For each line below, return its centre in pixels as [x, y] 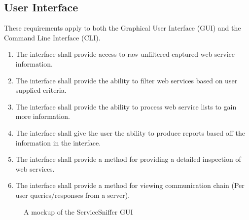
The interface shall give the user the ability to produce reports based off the [130, 132]
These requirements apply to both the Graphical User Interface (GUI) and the [123, 28]
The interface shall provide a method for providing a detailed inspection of [128, 159]
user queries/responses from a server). [73, 195]
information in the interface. [58, 142]
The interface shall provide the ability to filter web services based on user [126, 80]
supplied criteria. [41, 90]
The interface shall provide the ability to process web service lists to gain [126, 106]
